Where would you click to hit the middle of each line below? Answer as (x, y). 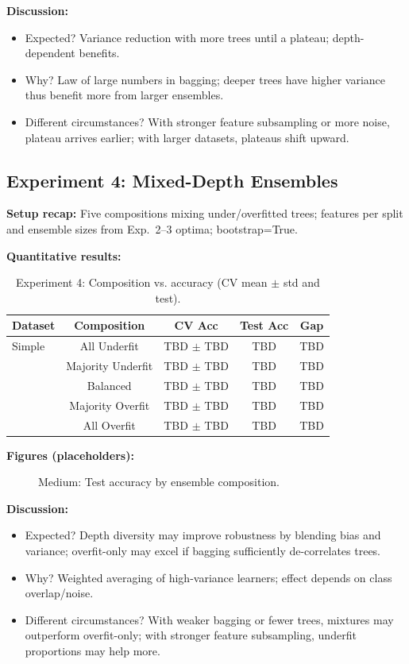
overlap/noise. (59, 593)
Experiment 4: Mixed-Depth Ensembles (172, 180)
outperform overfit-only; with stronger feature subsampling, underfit (191, 635)
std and (301, 282)
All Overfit (109, 425)
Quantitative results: (64, 255)
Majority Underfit (110, 366)
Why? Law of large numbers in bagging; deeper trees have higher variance (205, 79)
